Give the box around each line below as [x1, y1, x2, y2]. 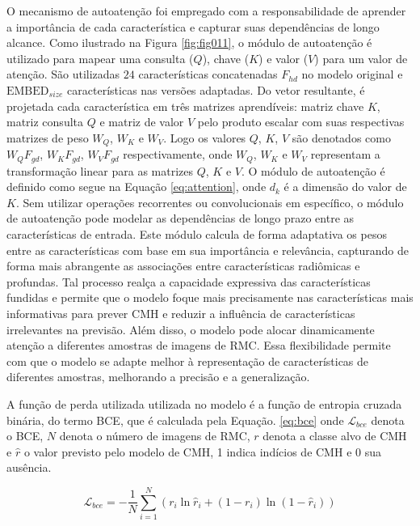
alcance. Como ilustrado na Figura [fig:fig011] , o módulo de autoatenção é [6, 34, 372, 51]
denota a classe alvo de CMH [262, 427, 407, 444]
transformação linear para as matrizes [6, 162, 194, 179]
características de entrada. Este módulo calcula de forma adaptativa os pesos [6, 226, 387, 243]
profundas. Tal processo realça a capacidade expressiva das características [6, 273, 371, 290]
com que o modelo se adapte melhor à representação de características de [6, 352, 369, 369]
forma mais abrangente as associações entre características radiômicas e [6, 257, 360, 274]
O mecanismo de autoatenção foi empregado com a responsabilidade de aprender [6, 2, 406, 19]
